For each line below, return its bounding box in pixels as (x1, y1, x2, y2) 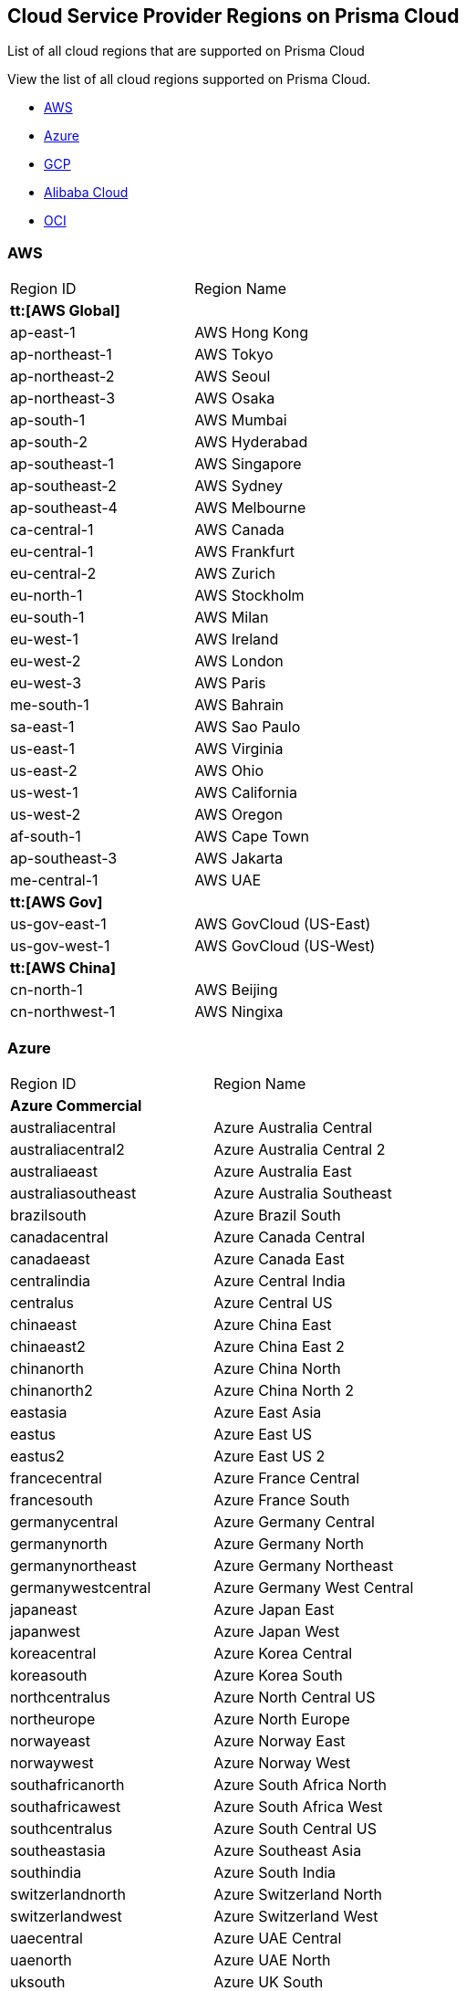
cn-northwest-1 (10, 1002, 116, 1022)
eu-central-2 (10, 564, 97, 583)
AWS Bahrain (194, 696, 285, 715)
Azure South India (213, 1862, 337, 1881)
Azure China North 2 (213, 1380, 354, 1399)
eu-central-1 (10, 542, 94, 561)
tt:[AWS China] (10, 959, 116, 978)
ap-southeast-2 (10, 477, 117, 496)
